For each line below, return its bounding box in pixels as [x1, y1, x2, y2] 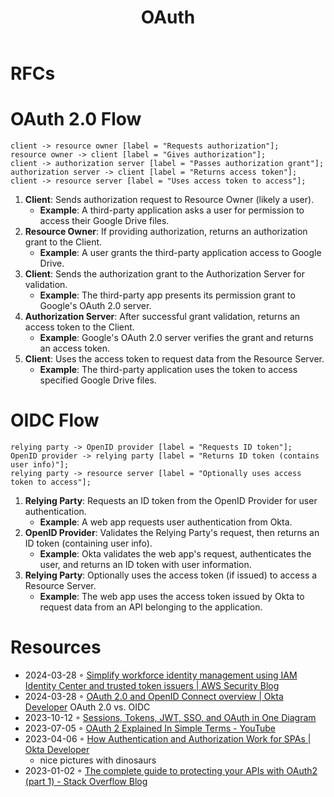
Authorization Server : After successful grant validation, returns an [24, 311, 301, 323]
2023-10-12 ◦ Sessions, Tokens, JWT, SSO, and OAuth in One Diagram [24, 712, 317, 723]
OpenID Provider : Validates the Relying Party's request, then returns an [24, 527, 320, 539]
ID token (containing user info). [24, 537, 153, 550]
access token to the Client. [24, 321, 135, 333]
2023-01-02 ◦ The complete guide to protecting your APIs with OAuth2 [24, 765, 318, 776]
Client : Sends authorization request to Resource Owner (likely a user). [24, 194, 315, 206]
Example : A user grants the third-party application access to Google [39, 247, 322, 259]
